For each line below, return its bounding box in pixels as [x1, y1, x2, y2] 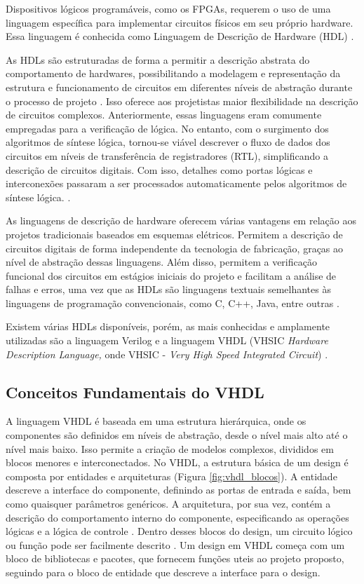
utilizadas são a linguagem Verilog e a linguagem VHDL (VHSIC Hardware [6, 333, 328, 348]
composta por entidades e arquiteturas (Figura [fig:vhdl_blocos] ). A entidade [6, 468, 337, 483]
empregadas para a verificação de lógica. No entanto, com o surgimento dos [6, 121, 329, 135]
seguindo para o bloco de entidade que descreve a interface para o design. [6, 564, 321, 579]
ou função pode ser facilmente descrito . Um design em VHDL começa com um [6, 537, 345, 552]
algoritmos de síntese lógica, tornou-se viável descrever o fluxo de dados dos [6, 135, 330, 149]
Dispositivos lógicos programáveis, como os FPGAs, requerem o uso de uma [6, 1, 331, 15]
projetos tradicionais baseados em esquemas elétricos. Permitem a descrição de [6, 226, 343, 241]
